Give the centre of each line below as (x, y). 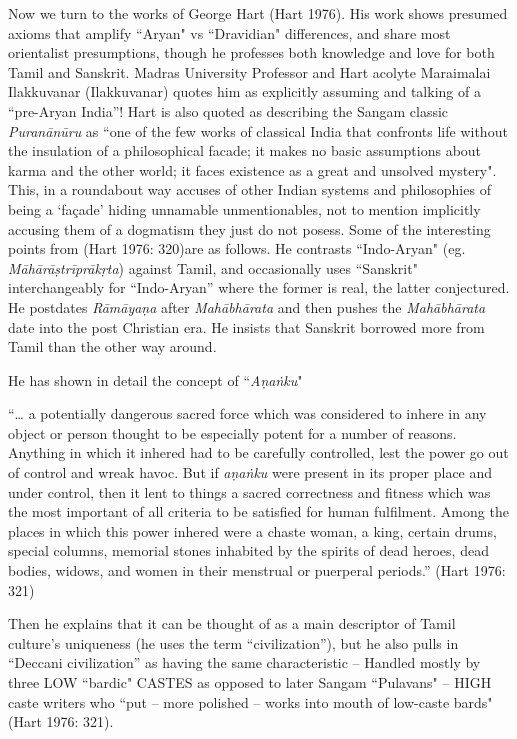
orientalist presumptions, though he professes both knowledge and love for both (251, 52)
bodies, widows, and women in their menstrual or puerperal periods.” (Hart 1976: (257, 570)
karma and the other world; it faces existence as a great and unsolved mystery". (252, 169)
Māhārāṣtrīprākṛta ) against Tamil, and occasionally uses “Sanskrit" (213, 267)
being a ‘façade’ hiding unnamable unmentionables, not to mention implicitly (244, 208)
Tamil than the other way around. (112, 346)
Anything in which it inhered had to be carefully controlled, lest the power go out (258, 452)
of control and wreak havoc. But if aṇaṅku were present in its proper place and (250, 472)
